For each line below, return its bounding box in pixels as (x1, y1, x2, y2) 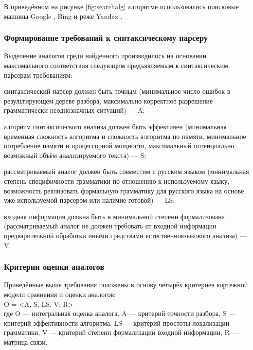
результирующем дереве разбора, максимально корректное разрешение (4, 95, 213, 105)
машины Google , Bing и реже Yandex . (4, 11, 123, 21)
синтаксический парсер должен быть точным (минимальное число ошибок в (4, 86, 231, 96)
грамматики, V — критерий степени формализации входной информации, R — (4, 327, 239, 337)
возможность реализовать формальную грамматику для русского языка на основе (4, 185, 244, 195)
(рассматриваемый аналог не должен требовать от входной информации (4, 221, 217, 231)
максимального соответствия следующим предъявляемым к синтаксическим (4, 60, 228, 70)
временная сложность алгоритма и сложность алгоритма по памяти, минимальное (4, 131, 246, 141)
